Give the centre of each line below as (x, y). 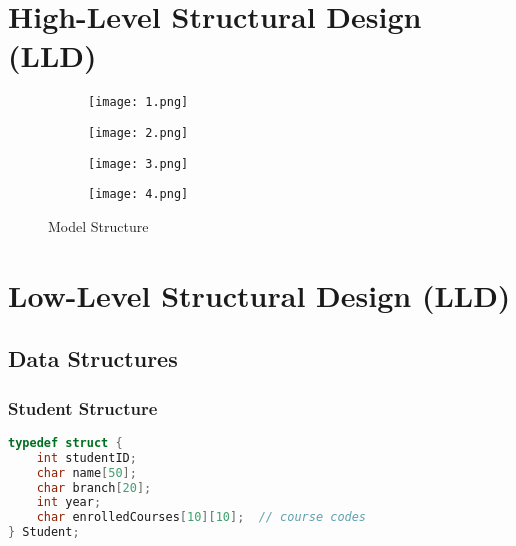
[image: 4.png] (138, 194)
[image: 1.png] (138, 102)
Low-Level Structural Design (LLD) (259, 294)
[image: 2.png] (138, 132)
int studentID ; (86, 457)
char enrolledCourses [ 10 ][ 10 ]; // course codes (201, 517)
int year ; (69, 502)
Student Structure (83, 407)
